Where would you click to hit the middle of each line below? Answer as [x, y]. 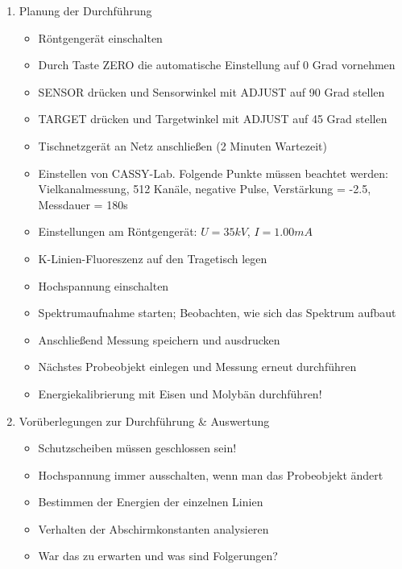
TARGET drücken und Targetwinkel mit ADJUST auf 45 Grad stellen [213, 119]
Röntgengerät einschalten [100, 37]
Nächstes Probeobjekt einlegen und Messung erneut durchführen [197, 367]
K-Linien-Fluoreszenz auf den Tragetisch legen [153, 258]
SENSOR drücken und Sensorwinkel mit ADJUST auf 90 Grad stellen [211, 91]
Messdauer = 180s [83, 204]
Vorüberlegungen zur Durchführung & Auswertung [144, 421]
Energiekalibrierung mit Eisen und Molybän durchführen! [180, 393]
